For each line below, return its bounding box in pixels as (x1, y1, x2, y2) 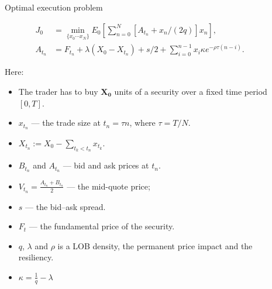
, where (129, 116, 156, 129)
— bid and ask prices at (63, 159, 149, 171)
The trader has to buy (18, 85, 98, 97)
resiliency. (18, 251, 54, 263)
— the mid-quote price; (67, 180, 150, 192)
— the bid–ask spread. (25, 200, 106, 212)
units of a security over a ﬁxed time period (114, 85, 267, 97)
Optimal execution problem (5, 1, 103, 13)
